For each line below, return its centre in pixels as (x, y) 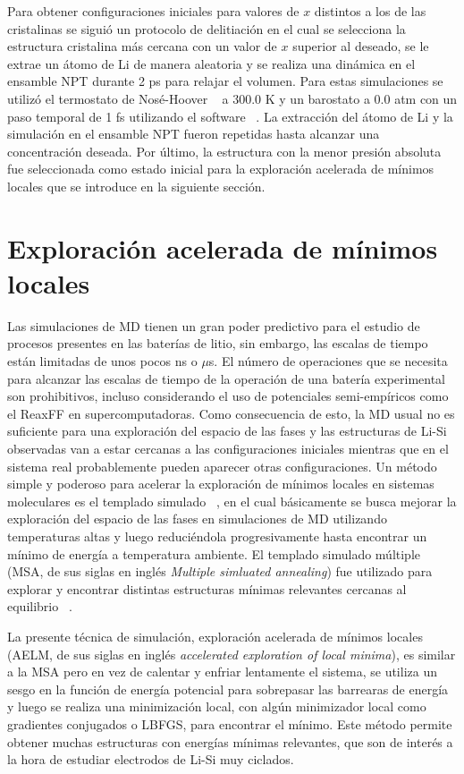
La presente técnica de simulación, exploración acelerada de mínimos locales (215, 636)
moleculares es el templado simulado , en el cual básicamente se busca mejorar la (232, 501)
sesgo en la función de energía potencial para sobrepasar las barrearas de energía (228, 689)
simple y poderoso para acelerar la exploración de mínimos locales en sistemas (221, 484)
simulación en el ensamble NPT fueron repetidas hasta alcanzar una (194, 134)
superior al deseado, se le (361, 46)
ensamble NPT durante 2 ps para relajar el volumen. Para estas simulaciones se (225, 81)
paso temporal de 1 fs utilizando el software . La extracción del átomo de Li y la (230, 116)
